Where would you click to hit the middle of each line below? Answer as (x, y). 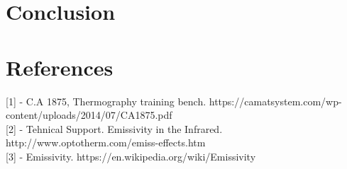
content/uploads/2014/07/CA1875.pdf (89, 115)
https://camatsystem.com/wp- (275, 101)
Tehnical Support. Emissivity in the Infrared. (124, 128)
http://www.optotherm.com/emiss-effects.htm (106, 142)
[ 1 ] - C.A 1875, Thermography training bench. (106, 101)
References (60, 67)
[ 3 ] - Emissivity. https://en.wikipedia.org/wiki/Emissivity (131, 156)
